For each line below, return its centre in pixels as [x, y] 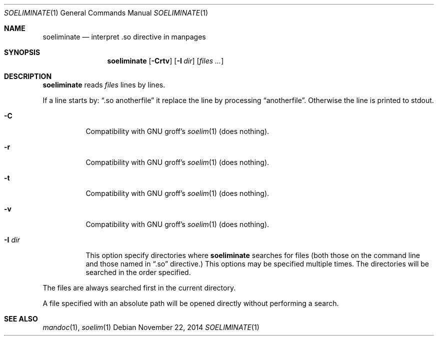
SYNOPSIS [22, 52]
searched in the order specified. [138, 272]
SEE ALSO [21, 319]
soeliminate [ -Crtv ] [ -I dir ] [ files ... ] [165, 61]
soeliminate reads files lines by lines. [104, 85]
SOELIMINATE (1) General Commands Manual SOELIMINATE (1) [106, 13]
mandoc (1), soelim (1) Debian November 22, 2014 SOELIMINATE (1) [151, 327]
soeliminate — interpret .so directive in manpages [124, 37]
